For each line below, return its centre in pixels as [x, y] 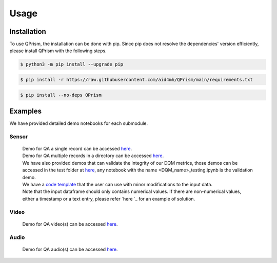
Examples [26, 111]
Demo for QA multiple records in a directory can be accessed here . [93, 156]
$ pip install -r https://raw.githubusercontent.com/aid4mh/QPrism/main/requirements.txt [137, 80]
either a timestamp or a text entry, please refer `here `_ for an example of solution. [109, 199]
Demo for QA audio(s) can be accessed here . [70, 249]
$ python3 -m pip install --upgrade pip [72, 64]
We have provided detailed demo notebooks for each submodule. [79, 123]
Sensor [19, 137]
